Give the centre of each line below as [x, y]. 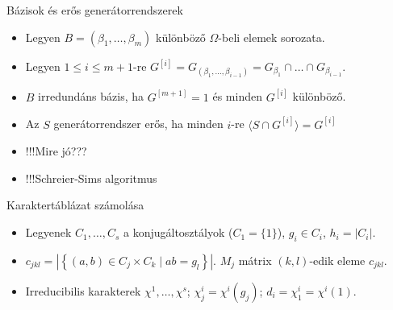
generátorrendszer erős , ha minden [138, 124]
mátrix [255, 260]
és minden [237, 96]
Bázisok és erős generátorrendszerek [95, 10]
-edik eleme [337, 260]
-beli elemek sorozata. [272, 37]
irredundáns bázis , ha [91, 96]
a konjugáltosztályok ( [178, 232]
